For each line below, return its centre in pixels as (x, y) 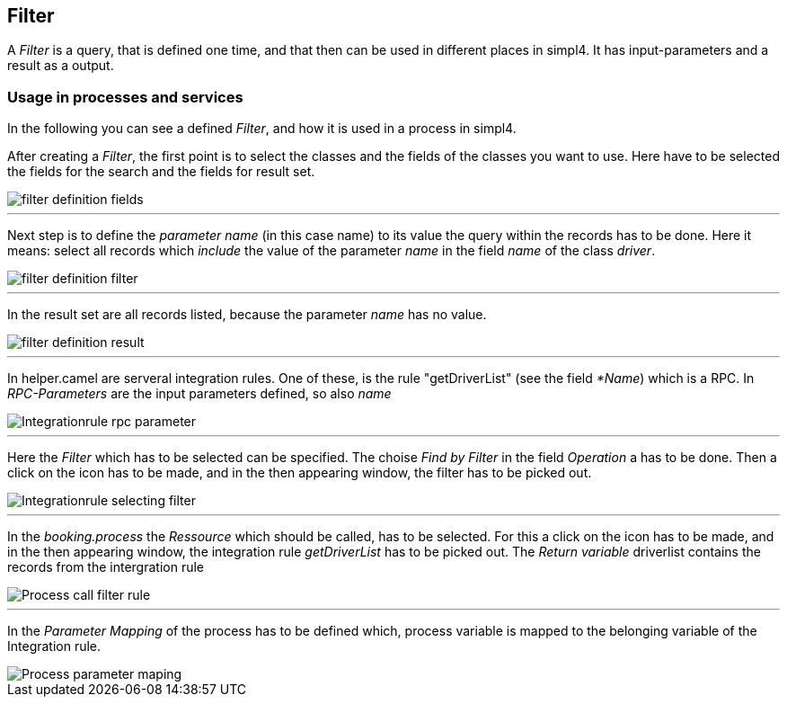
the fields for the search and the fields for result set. (161, 172)
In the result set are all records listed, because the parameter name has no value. (247, 315)
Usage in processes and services (125, 97)
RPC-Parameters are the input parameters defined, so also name (199, 394)
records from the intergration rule (106, 567)
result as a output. (61, 66)
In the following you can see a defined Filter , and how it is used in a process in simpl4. (262, 129)
